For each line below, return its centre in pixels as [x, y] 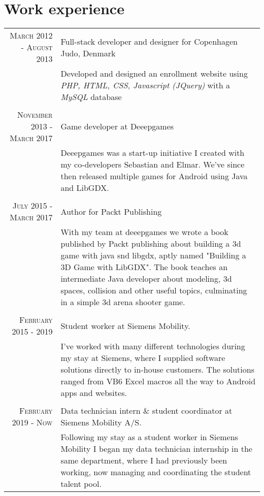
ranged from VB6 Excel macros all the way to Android [158, 381]
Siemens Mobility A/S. [101, 422]
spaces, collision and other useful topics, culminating [154, 290]
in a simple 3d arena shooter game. [123, 302]
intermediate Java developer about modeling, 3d [146, 279]
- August [37, 47]
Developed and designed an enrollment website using [154, 74]
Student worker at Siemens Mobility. [125, 325]
